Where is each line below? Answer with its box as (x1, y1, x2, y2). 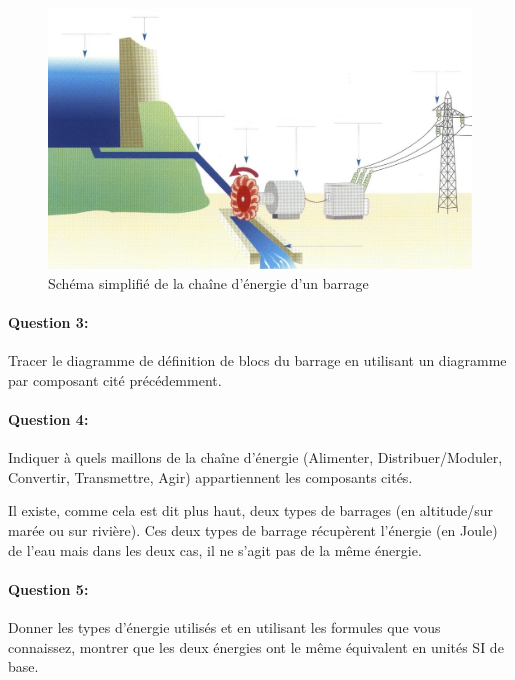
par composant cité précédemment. (8, 369, 222, 390)
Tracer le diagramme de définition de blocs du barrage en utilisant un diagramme (8, 350, 507, 371)
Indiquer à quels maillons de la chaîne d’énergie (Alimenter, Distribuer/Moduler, (8, 447, 503, 468)
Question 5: (8, 578, 89, 599)
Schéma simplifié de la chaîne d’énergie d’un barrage (48, 272, 369, 293)
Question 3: (8, 312, 89, 333)
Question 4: (8, 409, 89, 430)
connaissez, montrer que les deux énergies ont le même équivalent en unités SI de (8, 636, 504, 657)
